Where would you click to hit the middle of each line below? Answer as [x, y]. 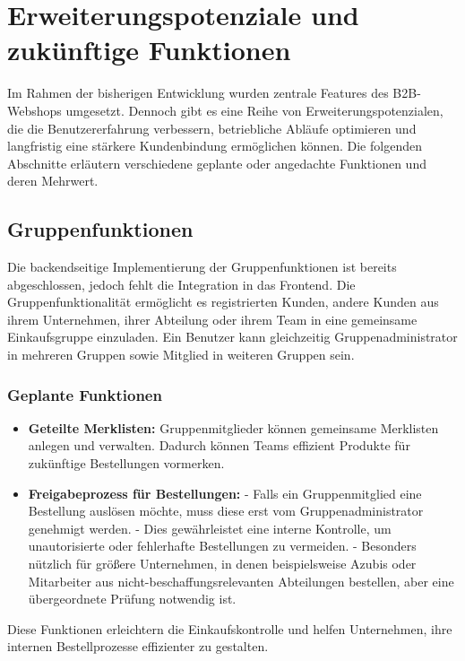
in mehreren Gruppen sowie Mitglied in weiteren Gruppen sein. [181, 355]
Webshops [34, 110]
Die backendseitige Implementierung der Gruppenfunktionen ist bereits [202, 267]
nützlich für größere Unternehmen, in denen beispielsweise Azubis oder [222, 564]
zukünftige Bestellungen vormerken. [126, 463]
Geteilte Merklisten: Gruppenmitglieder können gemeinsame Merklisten [233, 427]
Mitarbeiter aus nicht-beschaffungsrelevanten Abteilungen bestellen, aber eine [241, 581]
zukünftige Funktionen [149, 50]
